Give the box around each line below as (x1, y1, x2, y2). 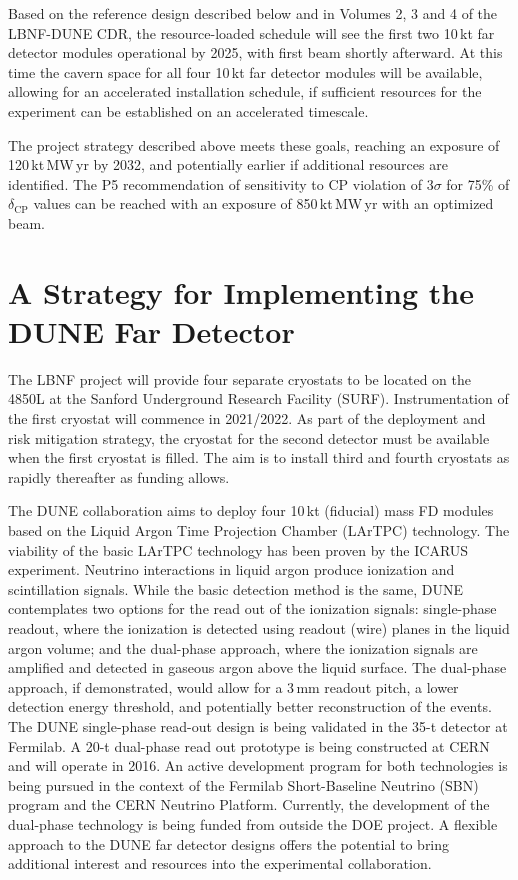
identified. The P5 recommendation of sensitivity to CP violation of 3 (8, 173, 434, 194)
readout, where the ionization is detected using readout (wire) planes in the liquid (8, 617, 510, 638)
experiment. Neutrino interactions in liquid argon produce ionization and (8, 559, 455, 580)
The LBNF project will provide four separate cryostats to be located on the (8, 368, 471, 389)
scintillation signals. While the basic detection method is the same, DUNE (8, 578, 464, 599)
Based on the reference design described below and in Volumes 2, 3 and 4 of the (8, 3, 498, 23)
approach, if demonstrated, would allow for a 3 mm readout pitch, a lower (8, 676, 459, 697)
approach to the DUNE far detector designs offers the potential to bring (8, 833, 450, 854)
